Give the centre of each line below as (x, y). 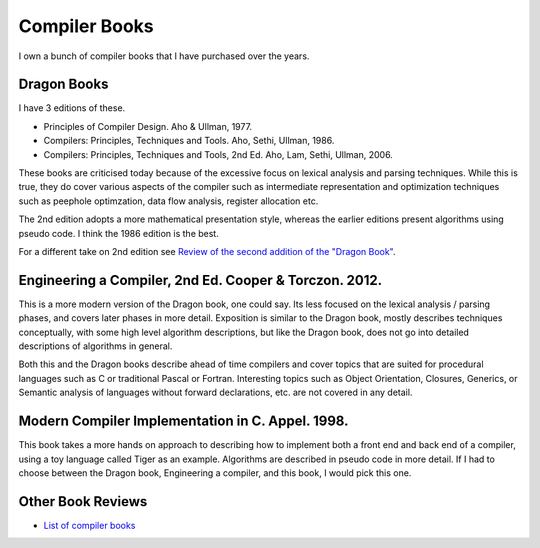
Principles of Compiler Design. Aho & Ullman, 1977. (148, 126)
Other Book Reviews (83, 501)
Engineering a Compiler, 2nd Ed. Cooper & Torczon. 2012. (200, 280)
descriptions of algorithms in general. (95, 346)
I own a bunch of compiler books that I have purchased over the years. (164, 56)
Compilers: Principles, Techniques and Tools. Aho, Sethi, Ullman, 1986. (189, 141)
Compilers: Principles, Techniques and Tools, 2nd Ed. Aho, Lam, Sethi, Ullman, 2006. (218, 154)
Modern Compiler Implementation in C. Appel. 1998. (183, 421)
